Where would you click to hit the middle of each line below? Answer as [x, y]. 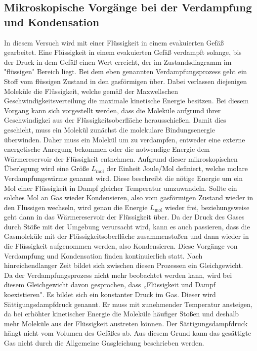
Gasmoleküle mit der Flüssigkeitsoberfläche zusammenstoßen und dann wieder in [127, 236]
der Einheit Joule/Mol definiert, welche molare [177, 168]
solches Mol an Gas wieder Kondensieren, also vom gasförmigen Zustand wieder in [128, 197]
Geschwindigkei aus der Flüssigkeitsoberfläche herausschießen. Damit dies [115, 120]
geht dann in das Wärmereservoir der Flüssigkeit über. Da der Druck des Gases [124, 217]
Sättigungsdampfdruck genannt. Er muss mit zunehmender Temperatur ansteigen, [128, 304]
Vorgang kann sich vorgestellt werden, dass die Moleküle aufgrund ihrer [112, 110]
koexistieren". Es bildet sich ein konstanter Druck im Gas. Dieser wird [110, 294]
